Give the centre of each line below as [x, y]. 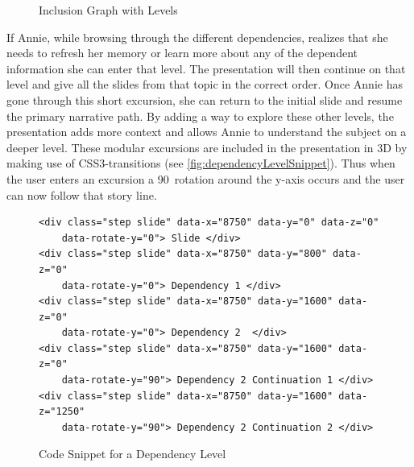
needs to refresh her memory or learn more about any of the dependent [182, 53]
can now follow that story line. [82, 194]
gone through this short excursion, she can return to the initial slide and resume [205, 99]
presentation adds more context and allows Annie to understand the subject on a [207, 132]
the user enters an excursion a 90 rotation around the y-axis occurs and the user [206, 178]
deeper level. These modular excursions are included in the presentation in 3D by [207, 147]
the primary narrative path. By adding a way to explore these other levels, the [200, 116]
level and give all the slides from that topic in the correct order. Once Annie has [205, 84]
